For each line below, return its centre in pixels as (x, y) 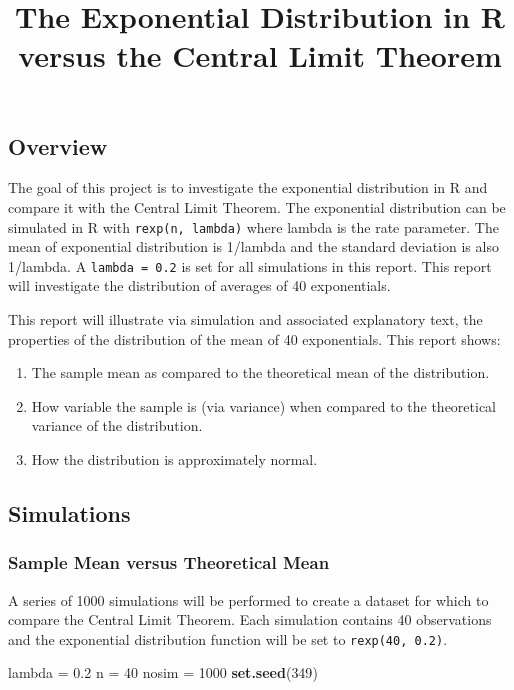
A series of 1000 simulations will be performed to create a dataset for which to (248, 599)
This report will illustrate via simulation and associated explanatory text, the (245, 319)
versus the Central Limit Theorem (260, 55)
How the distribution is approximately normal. (174, 459)
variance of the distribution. (117, 425)
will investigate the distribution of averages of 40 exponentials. (199, 285)
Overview (58, 145)
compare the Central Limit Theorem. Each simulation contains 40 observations (250, 619)
